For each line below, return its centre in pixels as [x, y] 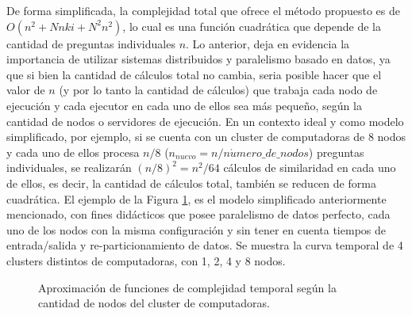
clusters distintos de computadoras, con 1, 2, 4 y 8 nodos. [146, 260]
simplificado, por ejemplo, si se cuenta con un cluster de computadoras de [186, 137]
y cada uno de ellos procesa [73, 152]
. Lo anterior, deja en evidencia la [268, 43]
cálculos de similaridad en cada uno [310, 168]
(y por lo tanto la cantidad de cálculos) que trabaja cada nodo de [218, 90]
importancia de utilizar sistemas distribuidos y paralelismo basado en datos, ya [198, 59]
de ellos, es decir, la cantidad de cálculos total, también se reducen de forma [191, 183]
